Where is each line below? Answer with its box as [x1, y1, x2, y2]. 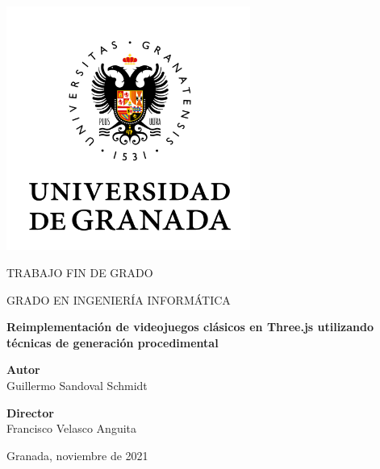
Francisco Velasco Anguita [6, 420, 136, 437]
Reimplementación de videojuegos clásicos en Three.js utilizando [6, 318, 374, 335]
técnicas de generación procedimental [6, 334, 219, 351]
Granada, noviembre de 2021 [6, 446, 148, 463]
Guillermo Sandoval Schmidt [6, 376, 148, 393]
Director [6, 404, 54, 421]
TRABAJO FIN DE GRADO [6, 264, 153, 280]
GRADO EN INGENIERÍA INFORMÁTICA [6, 291, 231, 308]
